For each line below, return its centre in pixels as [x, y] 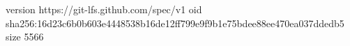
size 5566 [25, 37]
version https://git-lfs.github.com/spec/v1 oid [104, 9]
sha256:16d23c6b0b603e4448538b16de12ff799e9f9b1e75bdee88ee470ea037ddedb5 [175, 23]
